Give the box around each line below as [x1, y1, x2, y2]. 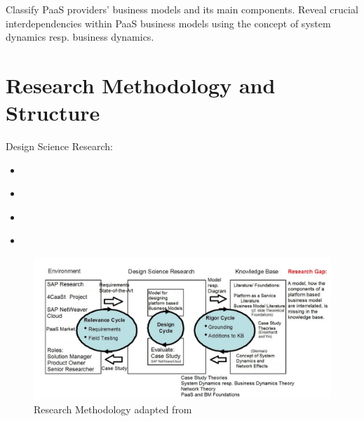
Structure [6, 98, 100, 127]
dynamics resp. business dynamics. [6, 29, 154, 44]
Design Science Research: [6, 139, 113, 154]
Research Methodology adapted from [34, 401, 192, 416]
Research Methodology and [6, 70, 276, 99]
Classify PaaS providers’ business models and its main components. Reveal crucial [6, 2, 358, 16]
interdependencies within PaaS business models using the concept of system [6, 15, 331, 30]
